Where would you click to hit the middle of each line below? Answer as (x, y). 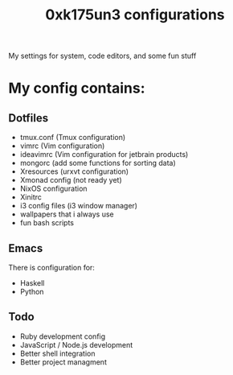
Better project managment (63, 362)
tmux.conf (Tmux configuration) (73, 138)
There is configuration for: (51, 268)
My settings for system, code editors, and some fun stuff (102, 56)
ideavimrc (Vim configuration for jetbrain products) (104, 155)
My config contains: (77, 88)
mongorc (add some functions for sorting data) (98, 163)
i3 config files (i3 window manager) (79, 206)
